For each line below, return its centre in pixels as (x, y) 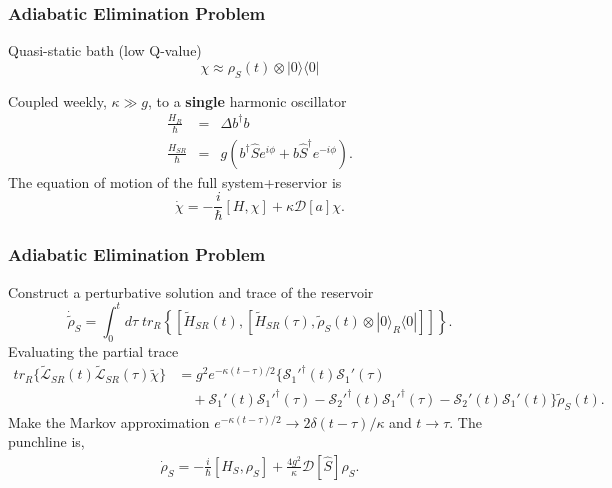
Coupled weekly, (57, 100)
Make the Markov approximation (109, 421)
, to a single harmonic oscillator (247, 100)
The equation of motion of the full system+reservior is (175, 181)
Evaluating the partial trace (93, 350)
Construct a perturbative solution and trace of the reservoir (191, 291)
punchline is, (46, 441)
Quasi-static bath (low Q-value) (105, 50)
